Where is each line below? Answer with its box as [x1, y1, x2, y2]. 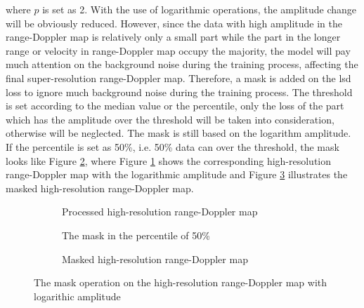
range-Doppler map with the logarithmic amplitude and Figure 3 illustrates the [6, 167, 348, 182]
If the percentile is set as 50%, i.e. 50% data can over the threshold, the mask [6, 139, 339, 154]
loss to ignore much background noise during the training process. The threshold [6, 84, 353, 99]
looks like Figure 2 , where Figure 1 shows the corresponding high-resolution [6, 153, 332, 168]
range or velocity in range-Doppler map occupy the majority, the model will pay [6, 43, 351, 58]
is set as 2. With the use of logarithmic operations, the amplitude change [42, 2, 357, 16]
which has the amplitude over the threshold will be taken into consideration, [6, 112, 334, 126]
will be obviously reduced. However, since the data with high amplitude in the [6, 15, 342, 30]
